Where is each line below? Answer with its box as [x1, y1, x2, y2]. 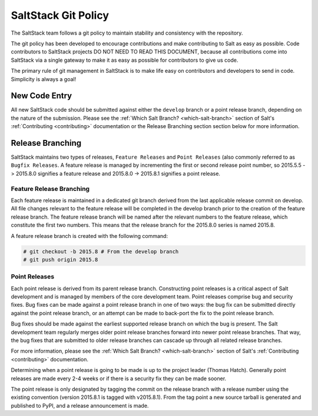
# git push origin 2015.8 [23, 256, 98, 263]
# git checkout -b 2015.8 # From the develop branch [23, 248, 179, 255]
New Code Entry [11, 91, 72, 101]
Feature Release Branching [11, 184, 90, 193]
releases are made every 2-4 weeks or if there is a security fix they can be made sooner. [11, 375, 227, 382]
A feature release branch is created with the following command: [11, 232, 168, 239]
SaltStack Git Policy [11, 9, 109, 22]
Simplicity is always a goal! [11, 75, 77, 82]
